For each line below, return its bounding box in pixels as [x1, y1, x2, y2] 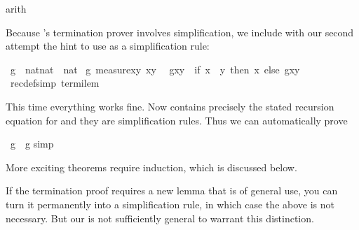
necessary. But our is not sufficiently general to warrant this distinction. [6, 210, 314, 225]
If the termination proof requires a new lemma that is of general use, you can [6, 183, 338, 198]
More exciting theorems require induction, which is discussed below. [6, 159, 297, 174]
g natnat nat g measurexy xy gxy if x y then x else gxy [10, 62, 300, 76]
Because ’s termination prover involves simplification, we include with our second [6, 24, 354, 39]
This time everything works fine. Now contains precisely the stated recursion [6, 99, 334, 113]
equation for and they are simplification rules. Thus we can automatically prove [6, 113, 348, 127]
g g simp [10, 136, 54, 151]
